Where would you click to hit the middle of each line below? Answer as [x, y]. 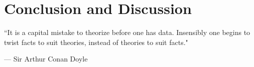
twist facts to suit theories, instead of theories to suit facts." [96, 42]
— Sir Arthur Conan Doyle [46, 59]
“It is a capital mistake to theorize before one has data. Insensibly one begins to [127, 32]
